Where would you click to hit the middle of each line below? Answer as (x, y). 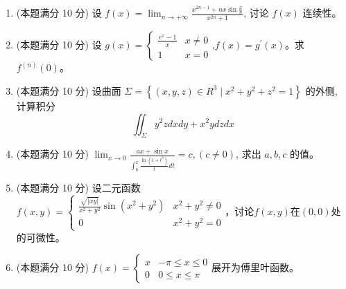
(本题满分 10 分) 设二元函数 (78, 187)
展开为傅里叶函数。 (255, 267)
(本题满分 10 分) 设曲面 (69, 90)
